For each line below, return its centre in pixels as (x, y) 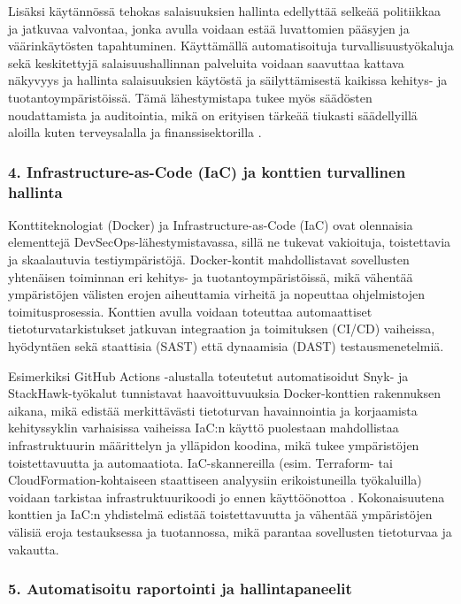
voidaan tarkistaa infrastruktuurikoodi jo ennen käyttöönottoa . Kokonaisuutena (227, 497)
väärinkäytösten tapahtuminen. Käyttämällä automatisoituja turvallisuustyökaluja (231, 46)
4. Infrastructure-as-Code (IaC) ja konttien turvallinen (207, 171)
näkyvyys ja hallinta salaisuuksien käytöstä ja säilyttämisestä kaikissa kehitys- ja (228, 80)
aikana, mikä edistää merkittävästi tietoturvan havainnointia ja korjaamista (213, 410)
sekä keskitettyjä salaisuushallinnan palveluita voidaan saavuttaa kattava (206, 62)
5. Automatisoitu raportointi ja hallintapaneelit (180, 589)
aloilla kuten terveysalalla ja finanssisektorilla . (135, 132)
